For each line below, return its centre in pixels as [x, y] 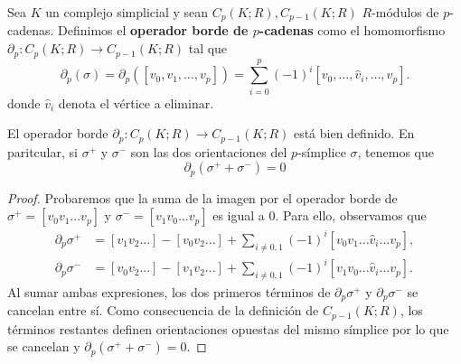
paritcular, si [42, 151]
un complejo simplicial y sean [127, 12]
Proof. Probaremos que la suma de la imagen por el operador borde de [202, 197]
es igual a [239, 215]
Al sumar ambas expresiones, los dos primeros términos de [169, 291]
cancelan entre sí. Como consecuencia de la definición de [163, 310]
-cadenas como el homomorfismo [352, 30]
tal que [208, 48]
